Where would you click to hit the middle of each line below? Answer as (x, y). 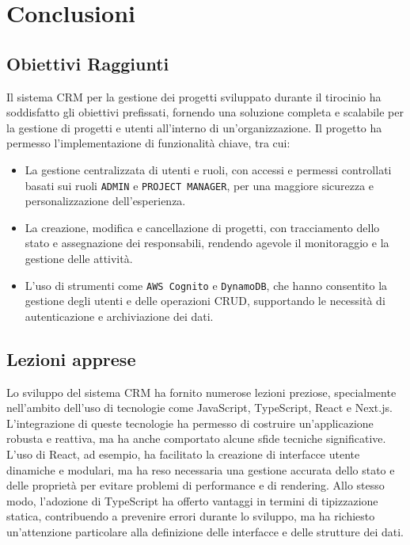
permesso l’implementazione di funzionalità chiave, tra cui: (148, 143)
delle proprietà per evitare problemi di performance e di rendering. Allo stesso (196, 485)
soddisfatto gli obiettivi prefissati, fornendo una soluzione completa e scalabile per (205, 112)
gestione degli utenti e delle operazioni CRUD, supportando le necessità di (205, 301)
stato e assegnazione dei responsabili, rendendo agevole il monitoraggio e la (207, 243)
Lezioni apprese (71, 358)
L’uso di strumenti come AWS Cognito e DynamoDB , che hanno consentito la (206, 285)
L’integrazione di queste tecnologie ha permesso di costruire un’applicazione (190, 423)
